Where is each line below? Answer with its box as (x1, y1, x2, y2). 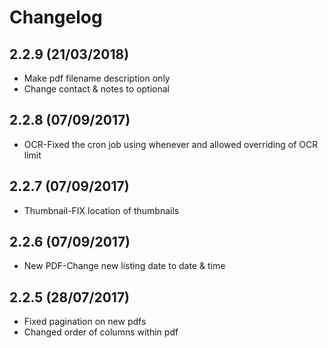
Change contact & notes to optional (23, 83, 170, 95)
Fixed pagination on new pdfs (23, 316, 147, 328)
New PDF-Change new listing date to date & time (23, 260, 226, 272)
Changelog (9, 6, 103, 29)
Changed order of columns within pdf (23, 326, 179, 338)
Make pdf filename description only (23, 72, 171, 84)
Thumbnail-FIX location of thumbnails (23, 204, 180, 216)
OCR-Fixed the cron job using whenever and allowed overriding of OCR (23, 138, 319, 150)
